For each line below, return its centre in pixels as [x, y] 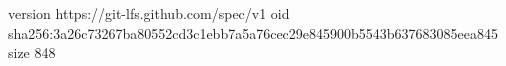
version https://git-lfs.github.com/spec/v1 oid [149, 13]
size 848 [32, 52]
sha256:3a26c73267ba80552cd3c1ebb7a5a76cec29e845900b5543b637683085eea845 [253, 32]
